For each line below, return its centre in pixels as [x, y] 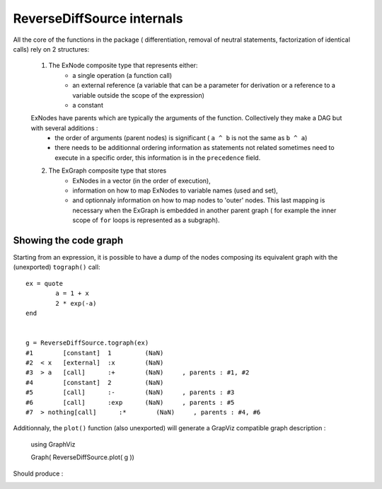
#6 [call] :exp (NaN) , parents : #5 [130, 402]
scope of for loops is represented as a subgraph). [146, 220]
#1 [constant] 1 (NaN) [95, 353]
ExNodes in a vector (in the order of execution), [142, 180]
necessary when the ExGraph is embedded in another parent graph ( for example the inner [204, 210]
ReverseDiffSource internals [98, 18]
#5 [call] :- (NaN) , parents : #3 [130, 392]
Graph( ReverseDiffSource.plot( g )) [82, 457]
